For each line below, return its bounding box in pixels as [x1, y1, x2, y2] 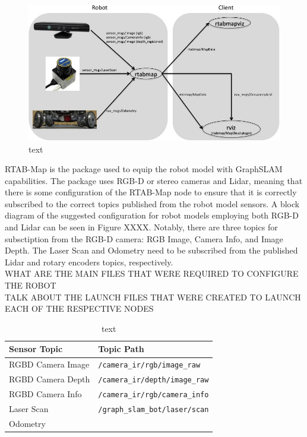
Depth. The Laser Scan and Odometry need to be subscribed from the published [5, 244, 298, 256]
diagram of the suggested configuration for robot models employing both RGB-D [5, 209, 299, 221]
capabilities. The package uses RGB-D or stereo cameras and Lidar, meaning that [5, 174, 303, 186]
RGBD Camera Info [9, 388, 82, 400]
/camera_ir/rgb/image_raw [98, 361, 201, 370]
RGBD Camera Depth [9, 373, 90, 385]
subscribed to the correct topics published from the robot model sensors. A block [5, 197, 300, 210]
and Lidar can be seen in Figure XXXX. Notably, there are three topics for [5, 221, 278, 233]
